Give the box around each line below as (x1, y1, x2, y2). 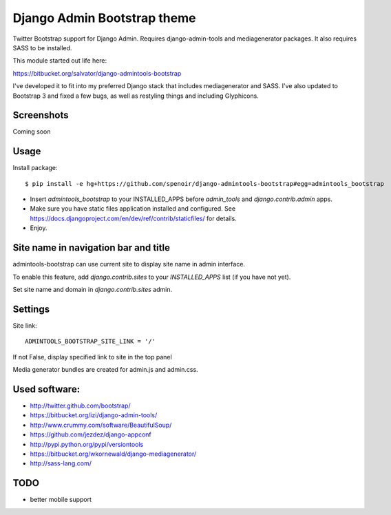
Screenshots (12, 109, 69, 121)
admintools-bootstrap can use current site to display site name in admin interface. (12, 260, 246, 269)
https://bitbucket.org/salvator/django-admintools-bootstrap (12, 69, 182, 77)
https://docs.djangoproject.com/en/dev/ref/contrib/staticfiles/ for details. (30, 214, 237, 222)
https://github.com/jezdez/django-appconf (30, 430, 151, 439)
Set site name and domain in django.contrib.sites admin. (12, 285, 172, 293)
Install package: (12, 164, 58, 172)
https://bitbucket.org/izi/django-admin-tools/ (30, 411, 158, 419)
